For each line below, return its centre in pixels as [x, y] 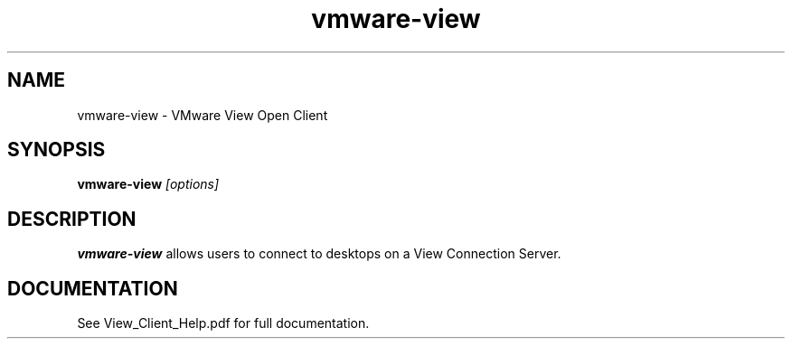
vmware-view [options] [148, 184]
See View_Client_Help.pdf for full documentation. [223, 323]
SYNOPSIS [57, 150]
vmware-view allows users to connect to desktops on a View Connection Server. [319, 254]
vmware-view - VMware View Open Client [203, 115]
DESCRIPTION [72, 219]
